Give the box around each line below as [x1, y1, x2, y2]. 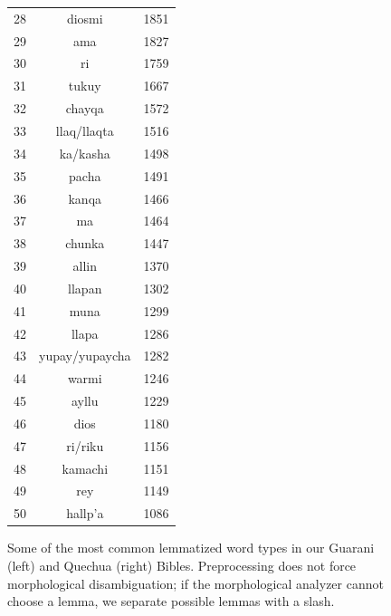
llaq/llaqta [55, 120, 114, 140]
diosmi [66, 8, 103, 27]
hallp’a [66, 504, 104, 523]
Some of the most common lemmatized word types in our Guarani [7, 538, 375, 557]
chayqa [65, 99, 104, 118]
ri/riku [66, 436, 104, 455]
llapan [68, 278, 102, 297]
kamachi [62, 458, 109, 477]
